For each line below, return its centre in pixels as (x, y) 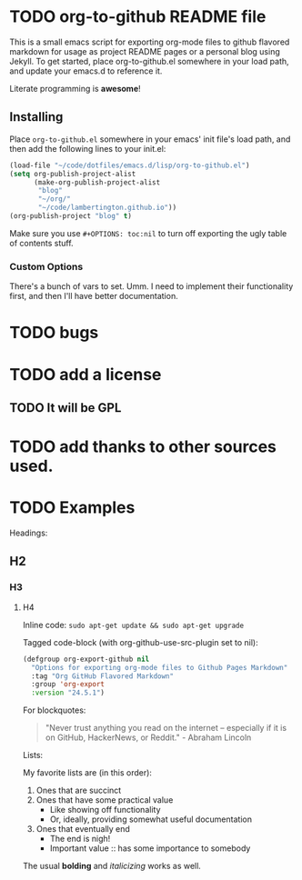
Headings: (29, 533)
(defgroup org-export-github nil (86, 659)
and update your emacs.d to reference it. (86, 71)
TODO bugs (54, 333)
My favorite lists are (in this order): (87, 773)
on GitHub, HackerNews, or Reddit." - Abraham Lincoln (148, 737)
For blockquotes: (54, 710)
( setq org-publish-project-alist (73, 174)
